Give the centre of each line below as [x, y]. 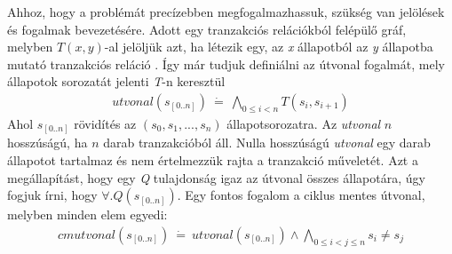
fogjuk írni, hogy [52, 195]
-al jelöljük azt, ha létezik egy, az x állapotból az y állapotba [269, 47]
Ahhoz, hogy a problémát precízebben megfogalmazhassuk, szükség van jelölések [226, 12]
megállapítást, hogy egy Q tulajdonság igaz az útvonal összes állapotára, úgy [216, 177]
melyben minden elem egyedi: [87, 214]
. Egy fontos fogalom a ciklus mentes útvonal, [301, 195]
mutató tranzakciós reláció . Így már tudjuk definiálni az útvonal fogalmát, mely [226, 63]
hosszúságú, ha [48, 143]
